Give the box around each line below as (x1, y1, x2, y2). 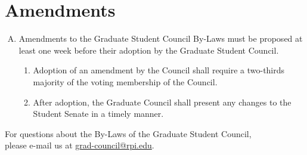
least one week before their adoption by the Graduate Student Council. (18, 44, 279, 56)
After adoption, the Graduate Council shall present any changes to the (33, 95, 292, 108)
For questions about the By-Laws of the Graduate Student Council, (5, 127, 252, 139)
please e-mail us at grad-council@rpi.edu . (5, 139, 154, 151)
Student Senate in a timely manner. (33, 107, 164, 120)
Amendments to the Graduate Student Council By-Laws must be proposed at (18, 32, 303, 45)
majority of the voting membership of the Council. (33, 75, 218, 88)
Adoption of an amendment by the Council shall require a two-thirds (33, 64, 285, 76)
